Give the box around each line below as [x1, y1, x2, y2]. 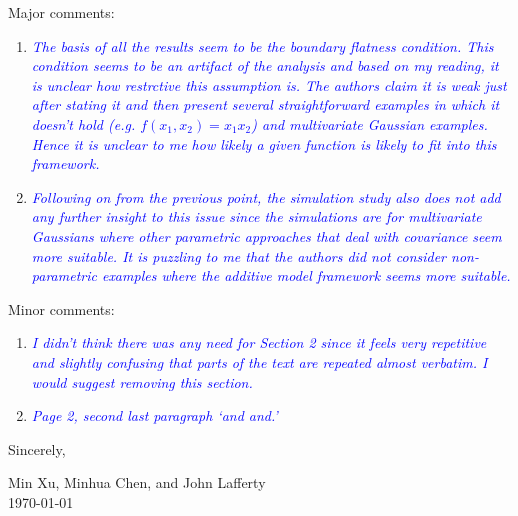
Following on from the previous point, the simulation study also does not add [31, 186, 501, 207]
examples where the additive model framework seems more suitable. [101, 265, 511, 286]
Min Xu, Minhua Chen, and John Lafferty [8, 472, 266, 493]
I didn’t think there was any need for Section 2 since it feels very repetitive [31, 332, 487, 353]
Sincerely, [8, 438, 66, 459]
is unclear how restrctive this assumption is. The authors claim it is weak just [31, 74, 507, 95]
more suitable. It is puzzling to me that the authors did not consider [31, 245, 447, 266]
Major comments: [8, 2, 115, 22]
